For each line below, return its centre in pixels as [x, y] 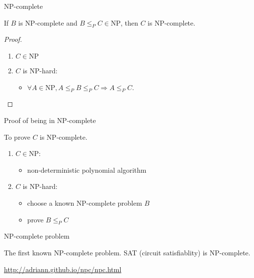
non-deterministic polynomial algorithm [87, 170]
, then [129, 22]
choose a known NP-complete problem [85, 202]
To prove [17, 137]
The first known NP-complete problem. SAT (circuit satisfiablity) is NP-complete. [127, 252]
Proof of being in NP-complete [50, 120]
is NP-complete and [48, 22]
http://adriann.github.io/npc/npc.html [63, 269]
